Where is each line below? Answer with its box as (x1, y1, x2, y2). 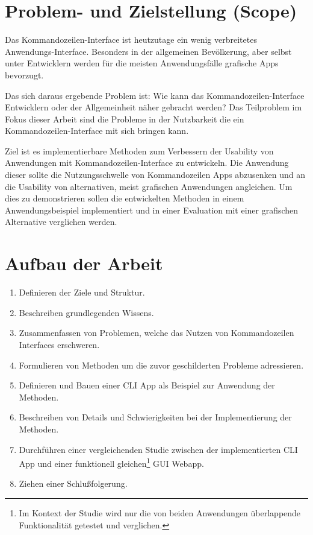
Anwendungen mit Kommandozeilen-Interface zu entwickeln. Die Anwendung (5, 156, 289, 169)
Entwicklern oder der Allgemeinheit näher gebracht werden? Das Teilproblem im (5, 101, 302, 113)
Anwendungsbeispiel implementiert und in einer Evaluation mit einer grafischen (5, 203, 299, 216)
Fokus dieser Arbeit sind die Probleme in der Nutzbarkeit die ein (5, 112, 244, 125)
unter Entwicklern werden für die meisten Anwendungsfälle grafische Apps (5, 57, 279, 69)
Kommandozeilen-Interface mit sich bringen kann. (5, 124, 189, 137)
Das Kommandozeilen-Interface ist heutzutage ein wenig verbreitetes (5, 33, 257, 46)
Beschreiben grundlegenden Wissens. (19, 306, 154, 318)
